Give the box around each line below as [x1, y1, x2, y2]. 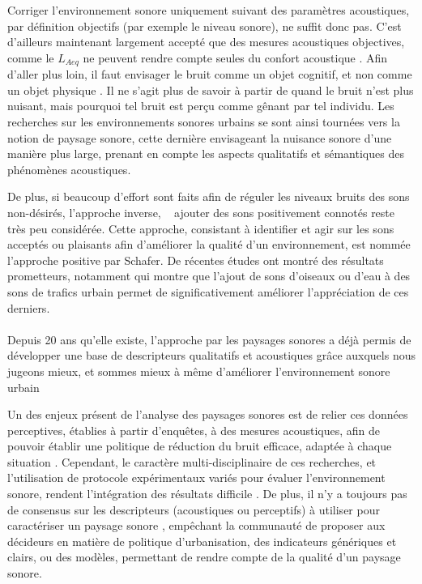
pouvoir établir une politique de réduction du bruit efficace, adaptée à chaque [7, 437, 392, 454]
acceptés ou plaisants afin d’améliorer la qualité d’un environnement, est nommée [7, 236, 411, 253]
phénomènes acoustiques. [7, 160, 131, 177]
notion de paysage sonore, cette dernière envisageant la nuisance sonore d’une [7, 129, 392, 146]
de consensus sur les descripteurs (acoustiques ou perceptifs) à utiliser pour [7, 501, 380, 518]
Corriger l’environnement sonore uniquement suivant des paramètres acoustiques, [7, 2, 410, 18]
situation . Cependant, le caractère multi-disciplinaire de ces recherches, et [7, 453, 377, 470]
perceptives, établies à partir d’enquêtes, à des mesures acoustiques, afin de [7, 421, 381, 438]
